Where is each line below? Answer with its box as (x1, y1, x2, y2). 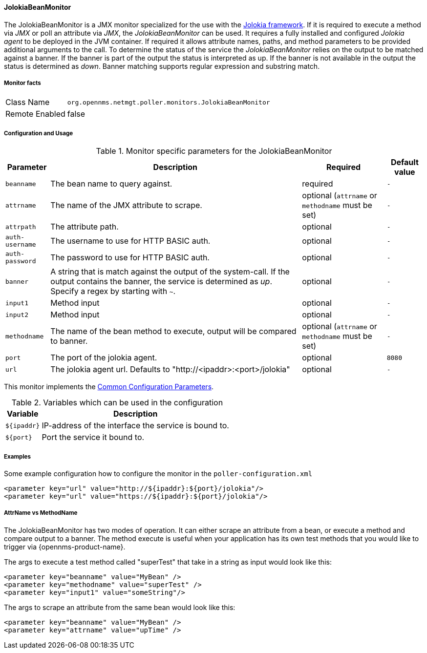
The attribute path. (50, 222, 119, 232)
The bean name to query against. (50, 179, 172, 189)
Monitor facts (4, 80, 41, 86)
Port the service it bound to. (42, 432, 145, 442)
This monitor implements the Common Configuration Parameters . (4, 382, 214, 391)
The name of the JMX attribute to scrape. (50, 200, 202, 211)
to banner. (50, 336, 88, 346)
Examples (4, 453, 31, 460)
